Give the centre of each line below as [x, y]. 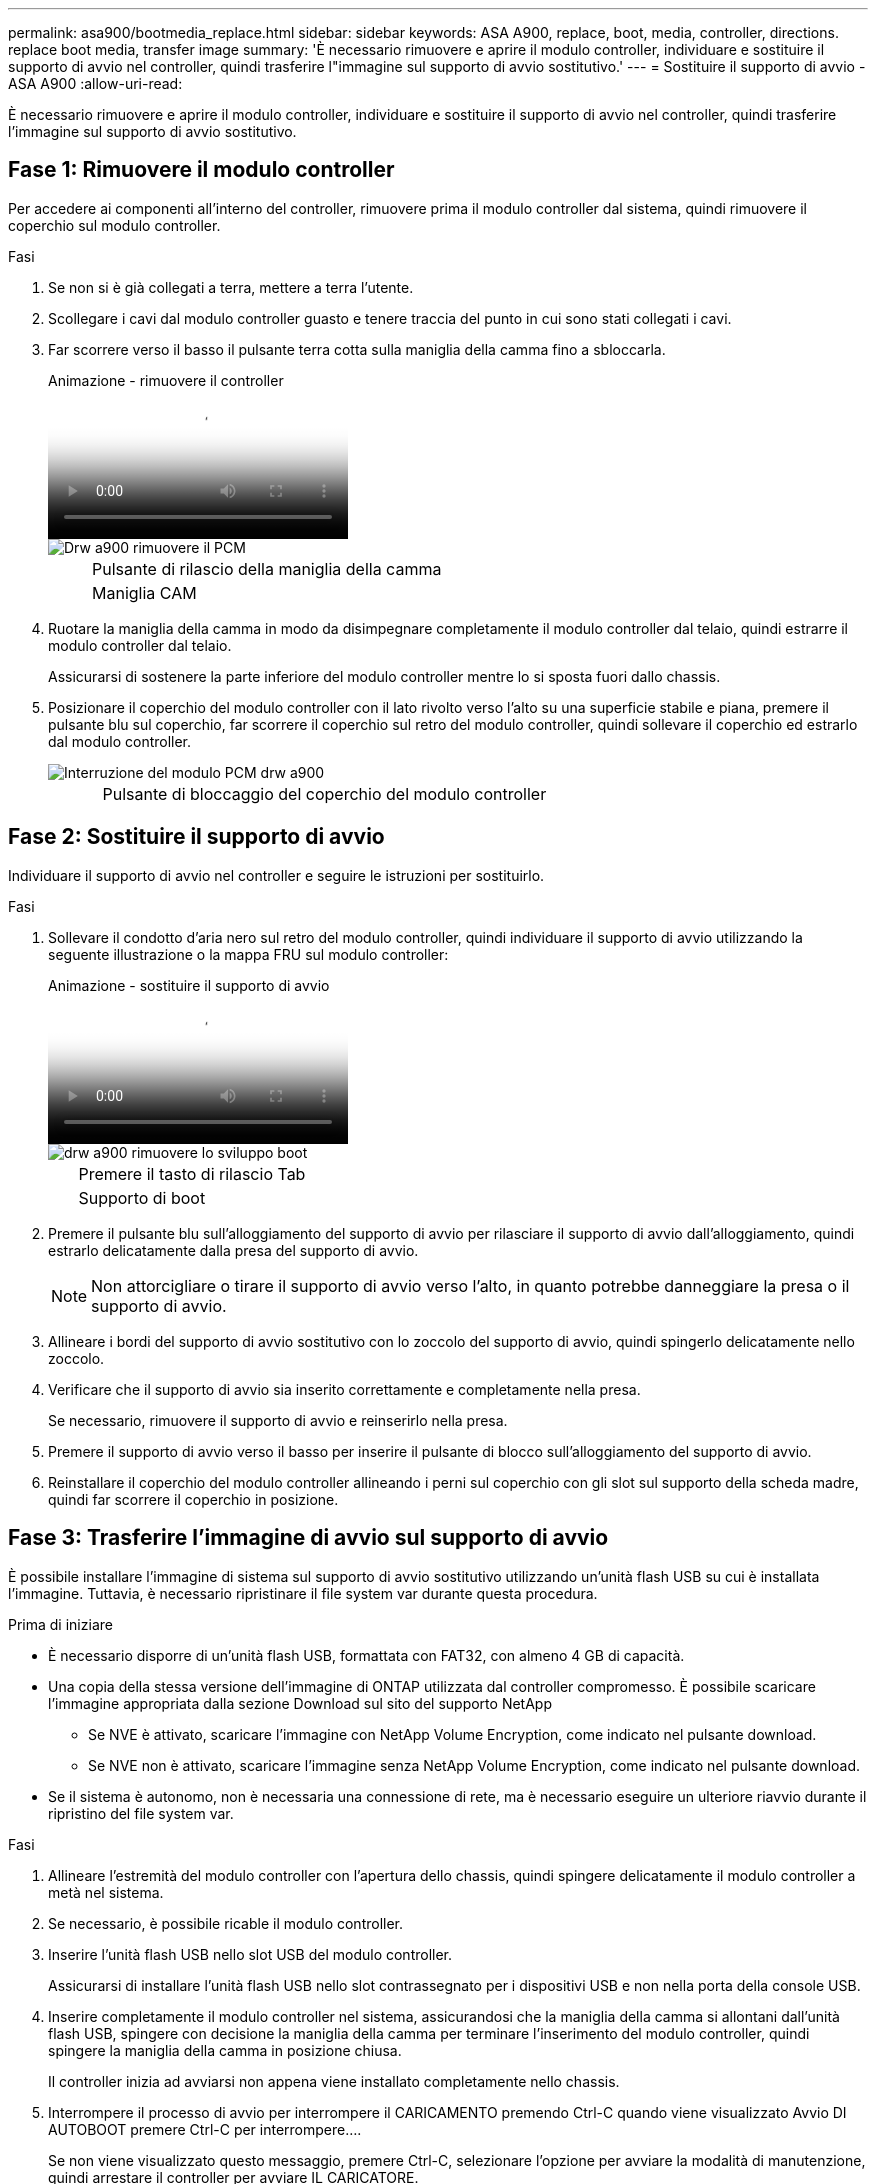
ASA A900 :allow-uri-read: [95, 83]
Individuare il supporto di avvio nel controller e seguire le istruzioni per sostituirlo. [276, 875]
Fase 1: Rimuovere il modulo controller [201, 170]
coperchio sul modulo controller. [114, 225]
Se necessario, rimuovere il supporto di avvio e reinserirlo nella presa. [278, 1420]
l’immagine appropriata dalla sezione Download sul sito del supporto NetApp [300, 1703]
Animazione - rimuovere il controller [166, 380]
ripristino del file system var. [141, 1813]
